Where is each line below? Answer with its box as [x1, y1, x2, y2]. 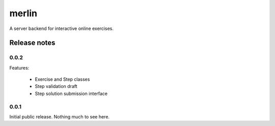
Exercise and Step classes [35, 76, 90, 82]
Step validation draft [35, 83, 77, 89]
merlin [9, 8, 38, 19]
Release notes [9, 39, 56, 47]
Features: [9, 65, 30, 71]
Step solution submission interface [35, 90, 108, 97]
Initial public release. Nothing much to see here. [9, 114, 109, 120]
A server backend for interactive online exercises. [9, 25, 114, 31]
